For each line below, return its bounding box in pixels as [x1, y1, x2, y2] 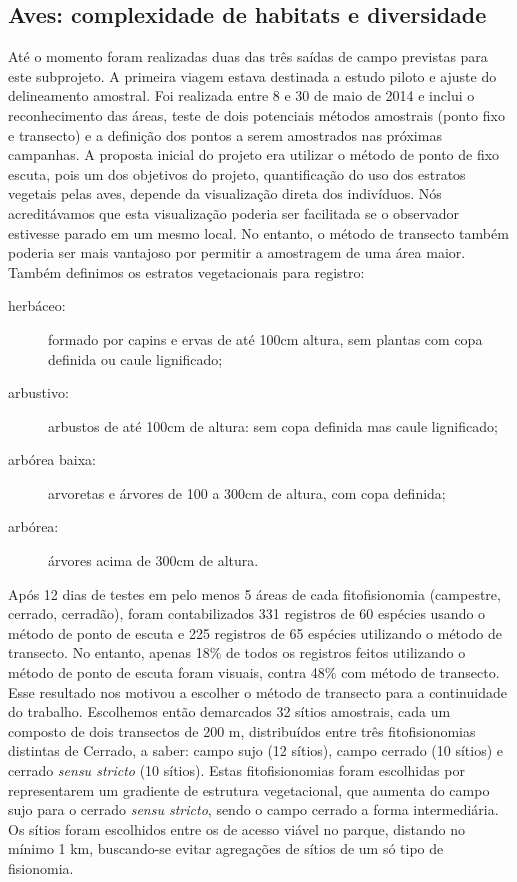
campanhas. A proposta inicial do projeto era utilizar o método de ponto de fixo [8, 144, 500, 165]
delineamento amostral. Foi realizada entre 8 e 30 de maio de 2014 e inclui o [8, 85, 475, 106]
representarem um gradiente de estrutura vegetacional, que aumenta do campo [8, 779, 490, 800]
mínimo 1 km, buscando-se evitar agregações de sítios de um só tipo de [8, 838, 444, 859]
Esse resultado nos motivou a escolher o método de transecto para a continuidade [8, 681, 507, 702]
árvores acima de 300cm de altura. [48, 550, 259, 571]
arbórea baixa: [8, 449, 96, 470]
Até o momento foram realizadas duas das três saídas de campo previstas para [8, 46, 488, 67]
